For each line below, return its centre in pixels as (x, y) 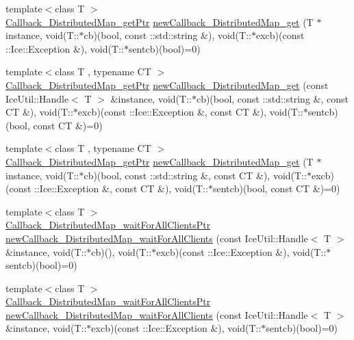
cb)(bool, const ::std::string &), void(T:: (167, 35)
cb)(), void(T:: (122, 251)
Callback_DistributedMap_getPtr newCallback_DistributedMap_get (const (167, 84)
